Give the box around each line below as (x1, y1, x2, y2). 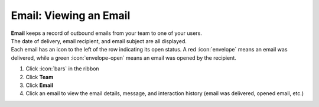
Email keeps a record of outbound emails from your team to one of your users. (11, 30, 202, 37)
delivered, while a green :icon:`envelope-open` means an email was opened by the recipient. (11, 54, 236, 61)
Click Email (25, 82, 53, 89)
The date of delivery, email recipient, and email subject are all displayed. (11, 37, 187, 44)
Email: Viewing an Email (11, 9, 131, 22)
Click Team (25, 73, 54, 80)
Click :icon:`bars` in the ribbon (25, 65, 100, 72)
